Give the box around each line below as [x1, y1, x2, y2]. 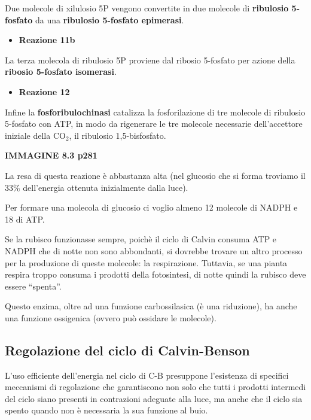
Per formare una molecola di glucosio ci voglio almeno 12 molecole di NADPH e [5, 201, 298, 214]
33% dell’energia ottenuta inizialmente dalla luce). [5, 181, 188, 193]
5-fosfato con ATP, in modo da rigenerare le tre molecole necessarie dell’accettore [5, 117, 303, 130]
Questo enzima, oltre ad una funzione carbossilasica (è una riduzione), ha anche [5, 300, 297, 312]
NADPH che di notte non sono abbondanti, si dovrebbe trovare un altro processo [5, 244, 303, 257]
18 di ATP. [5, 212, 45, 225]
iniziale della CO [5, 129, 66, 141]
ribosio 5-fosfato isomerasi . [5, 65, 117, 78]
